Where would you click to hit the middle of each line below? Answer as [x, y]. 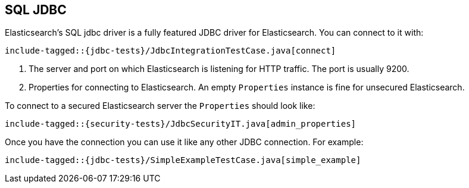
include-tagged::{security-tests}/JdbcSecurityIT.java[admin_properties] [181, 124]
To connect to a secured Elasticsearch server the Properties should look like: [160, 106]
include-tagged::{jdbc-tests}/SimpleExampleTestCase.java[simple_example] [183, 160]
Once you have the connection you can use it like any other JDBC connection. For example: [184, 142]
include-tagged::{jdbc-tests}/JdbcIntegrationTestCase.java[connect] [171, 51]
